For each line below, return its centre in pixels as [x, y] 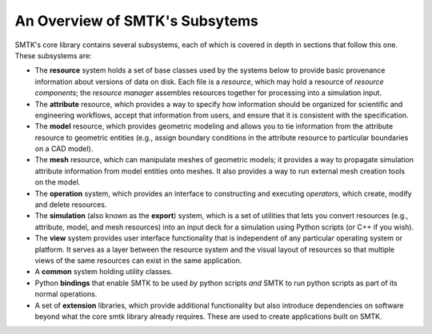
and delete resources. [71, 205]
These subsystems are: [53, 55]
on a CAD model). [64, 149]
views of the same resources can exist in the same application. [138, 260]
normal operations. [66, 294]
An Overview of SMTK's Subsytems [137, 21]
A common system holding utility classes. [104, 272]
